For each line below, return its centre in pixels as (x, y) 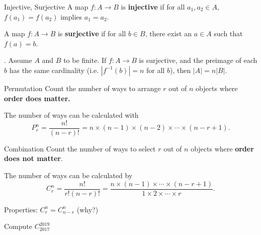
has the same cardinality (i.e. (54, 70)
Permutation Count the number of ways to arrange (82, 88)
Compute (18, 226)
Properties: (21, 209)
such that (228, 33)
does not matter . (33, 158)
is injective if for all (153, 7)
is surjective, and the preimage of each (198, 60)
